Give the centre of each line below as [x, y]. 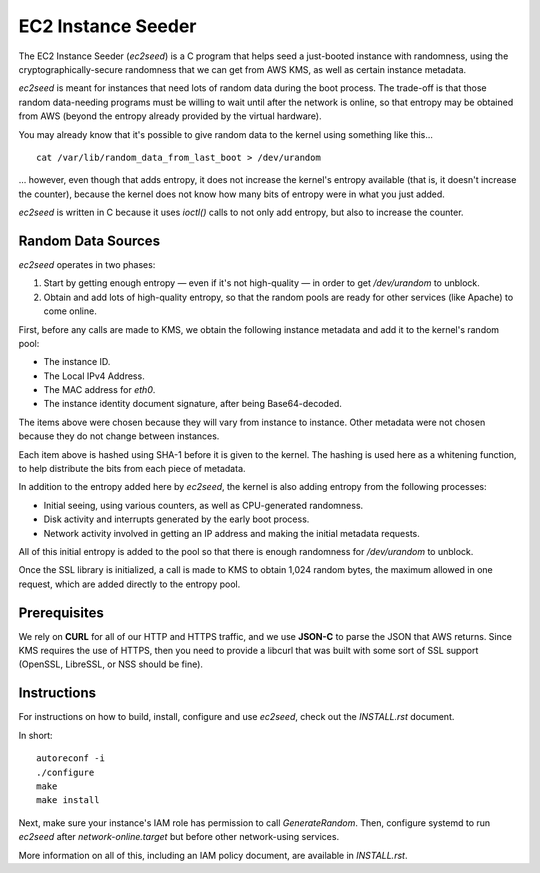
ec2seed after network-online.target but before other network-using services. [179, 837]
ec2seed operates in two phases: [87, 264]
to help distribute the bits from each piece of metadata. [132, 469]
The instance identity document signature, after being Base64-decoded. [192, 404]
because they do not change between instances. [119, 436]
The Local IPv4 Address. [94, 376]
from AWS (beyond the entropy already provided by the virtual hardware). [170, 116]
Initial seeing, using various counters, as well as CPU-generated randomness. [203, 505]
